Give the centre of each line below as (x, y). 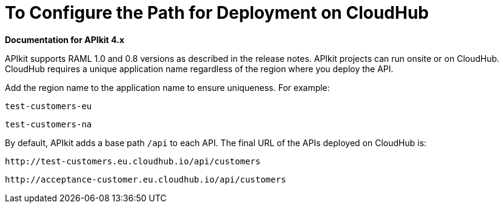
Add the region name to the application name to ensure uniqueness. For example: (167, 87)
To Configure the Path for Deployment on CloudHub (217, 13)
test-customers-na (49, 124)
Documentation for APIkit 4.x (65, 39)
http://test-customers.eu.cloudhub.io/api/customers (133, 161)
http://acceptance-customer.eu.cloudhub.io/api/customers (146, 179)
